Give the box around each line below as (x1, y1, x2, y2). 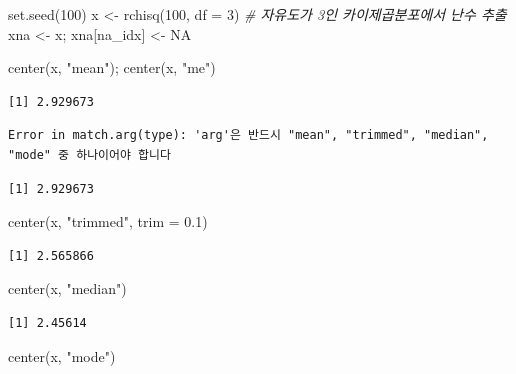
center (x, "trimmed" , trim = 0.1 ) (8, 211, 208, 232)
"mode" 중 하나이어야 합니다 (8, 147, 171, 162)
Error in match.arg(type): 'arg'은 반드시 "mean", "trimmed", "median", (8, 128, 489, 143)
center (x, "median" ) (8, 278, 127, 299)
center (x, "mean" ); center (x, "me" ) (8, 57, 216, 78)
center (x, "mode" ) (8, 345, 116, 366)
